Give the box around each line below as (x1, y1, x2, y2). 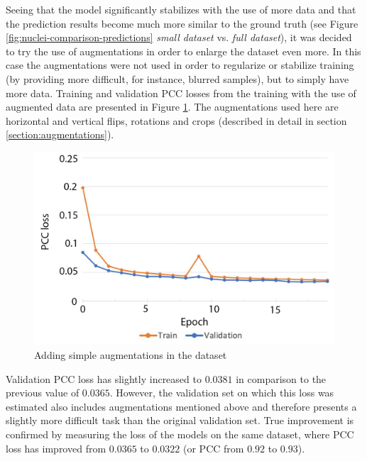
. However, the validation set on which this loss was (109, 385, 334, 400)
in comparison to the (236, 371, 327, 386)
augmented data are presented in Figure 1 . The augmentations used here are (6, 99, 339, 114)
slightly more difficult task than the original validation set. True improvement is (6, 413, 354, 428)
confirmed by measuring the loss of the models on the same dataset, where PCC (6, 426, 354, 441)
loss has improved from (6, 440, 106, 455)
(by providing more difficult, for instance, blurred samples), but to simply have (6, 71, 349, 86)
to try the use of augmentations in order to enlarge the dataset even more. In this (6, 43, 361, 58)
